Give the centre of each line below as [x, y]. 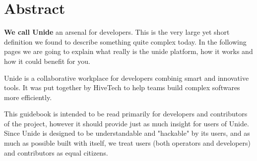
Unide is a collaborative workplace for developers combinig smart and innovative [127, 78]
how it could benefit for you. [47, 61]
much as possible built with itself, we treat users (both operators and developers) [128, 143]
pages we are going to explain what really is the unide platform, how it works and [128, 51]
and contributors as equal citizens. [56, 152]
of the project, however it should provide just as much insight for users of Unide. [127, 123]
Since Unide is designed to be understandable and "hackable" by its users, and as [127, 133]
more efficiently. [28, 97]
